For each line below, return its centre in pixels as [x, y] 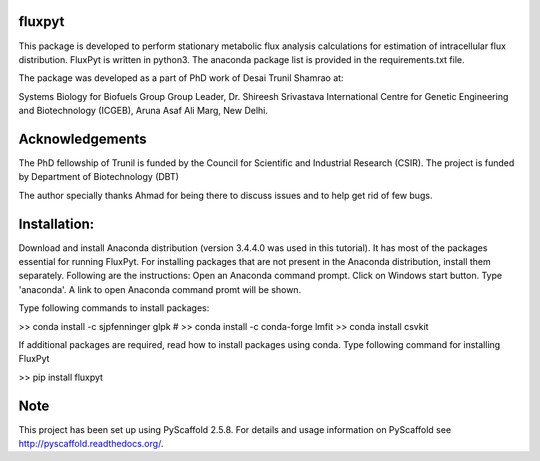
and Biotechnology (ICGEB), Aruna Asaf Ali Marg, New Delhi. [143, 111]
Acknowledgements [82, 138]
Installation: [56, 223]
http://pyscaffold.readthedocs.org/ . [91, 444]
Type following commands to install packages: [114, 308]
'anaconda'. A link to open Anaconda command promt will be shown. [160, 289]
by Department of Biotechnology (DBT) [99, 177]
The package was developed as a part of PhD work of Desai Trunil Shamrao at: [181, 78]
